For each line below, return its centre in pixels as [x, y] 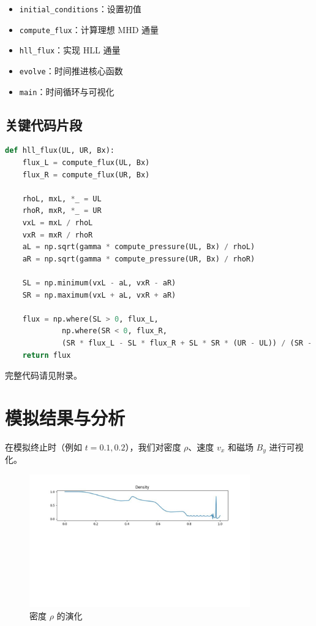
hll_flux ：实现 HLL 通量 [70, 50]
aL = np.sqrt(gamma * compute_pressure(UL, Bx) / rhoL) [139, 247]
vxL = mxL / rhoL [58, 223]
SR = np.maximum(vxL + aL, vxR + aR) [99, 295]
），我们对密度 [153, 446]
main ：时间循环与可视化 [67, 91]
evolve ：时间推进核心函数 [71, 70]
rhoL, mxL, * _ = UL [62, 199]
